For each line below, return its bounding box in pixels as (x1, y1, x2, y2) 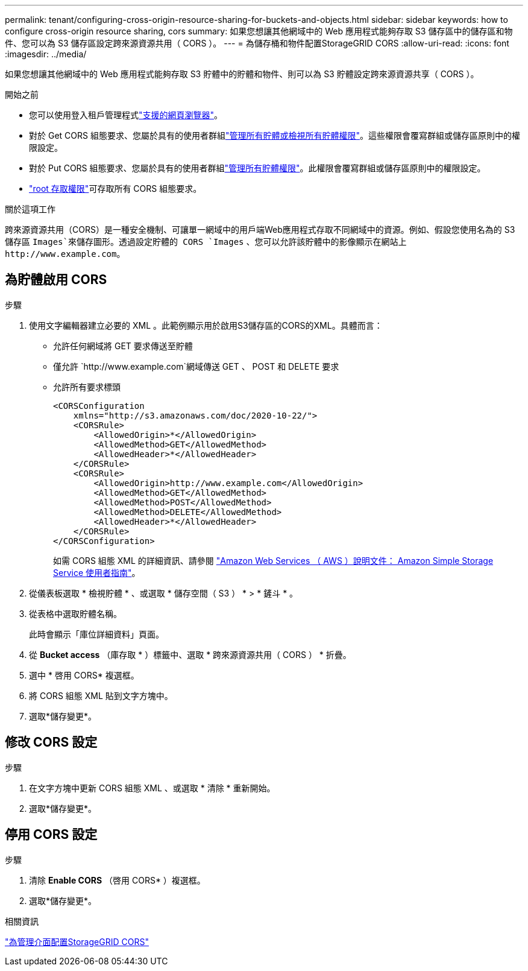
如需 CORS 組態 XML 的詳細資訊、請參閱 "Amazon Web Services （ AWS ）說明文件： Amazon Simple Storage (53, 555, 494, 566)
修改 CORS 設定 (5, 735, 98, 750)
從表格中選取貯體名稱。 (29, 608, 122, 619)
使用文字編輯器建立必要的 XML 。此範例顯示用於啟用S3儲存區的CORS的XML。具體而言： (29, 320, 383, 331)
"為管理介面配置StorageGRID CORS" (5, 936, 149, 947)
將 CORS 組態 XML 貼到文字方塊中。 (29, 690, 173, 701)
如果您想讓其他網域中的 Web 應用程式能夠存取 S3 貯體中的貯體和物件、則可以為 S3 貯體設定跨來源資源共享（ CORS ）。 (5, 69, 479, 79)
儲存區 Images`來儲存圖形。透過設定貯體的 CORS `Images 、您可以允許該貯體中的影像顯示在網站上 (5, 236, 407, 247)
